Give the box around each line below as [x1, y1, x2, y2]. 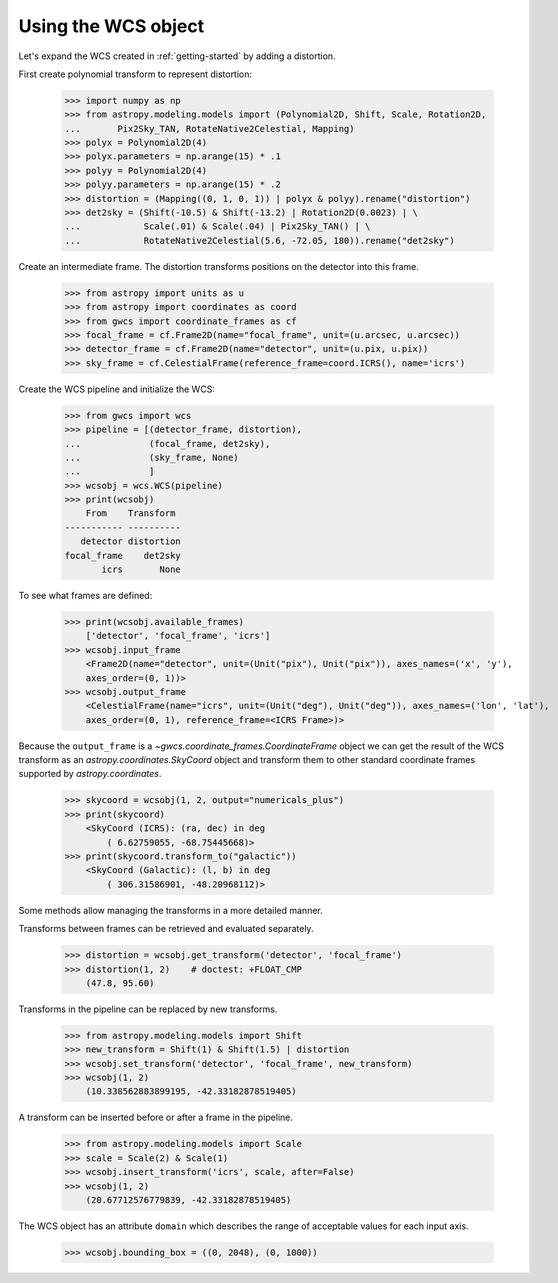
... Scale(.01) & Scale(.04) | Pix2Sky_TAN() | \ [64, 221, 371, 232]
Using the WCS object [18, 15, 205, 37]
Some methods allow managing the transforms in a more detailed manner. [18, 904, 324, 916]
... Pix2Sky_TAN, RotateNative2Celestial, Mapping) [64, 123, 355, 134]
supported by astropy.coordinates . [18, 768, 162, 780]
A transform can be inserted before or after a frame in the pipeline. [18, 1111, 294, 1124]
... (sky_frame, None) [64, 451, 239, 463]
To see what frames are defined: [18, 590, 153, 601]
